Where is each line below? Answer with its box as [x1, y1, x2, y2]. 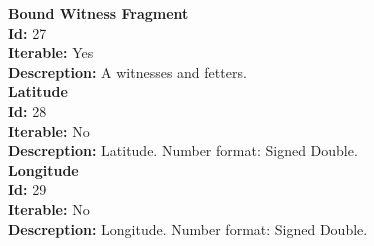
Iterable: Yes [8, 42, 94, 63]
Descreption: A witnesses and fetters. [8, 61, 247, 82]
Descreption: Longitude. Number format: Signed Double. [8, 218, 368, 239]
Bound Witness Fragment [8, 3, 189, 23]
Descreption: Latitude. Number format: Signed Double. [8, 140, 358, 161]
